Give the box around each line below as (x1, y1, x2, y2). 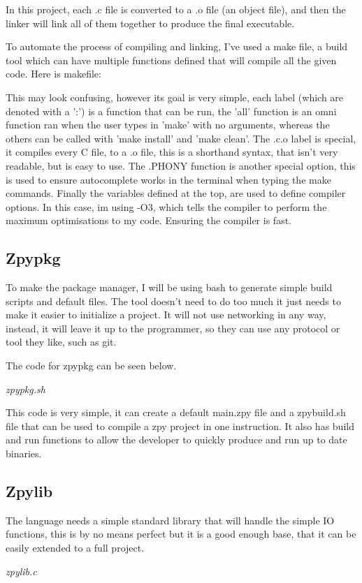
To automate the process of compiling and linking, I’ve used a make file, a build (6, 39, 348, 54)
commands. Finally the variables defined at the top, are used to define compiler (6, 186, 346, 200)
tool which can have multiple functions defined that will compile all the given (6, 52, 337, 67)
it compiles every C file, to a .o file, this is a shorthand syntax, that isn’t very (6, 145, 338, 159)
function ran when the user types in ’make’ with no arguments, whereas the (6, 117, 330, 132)
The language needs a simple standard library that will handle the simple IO (6, 512, 335, 527)
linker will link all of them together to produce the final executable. (6, 15, 295, 30)
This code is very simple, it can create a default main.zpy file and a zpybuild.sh (6, 405, 346, 420)
